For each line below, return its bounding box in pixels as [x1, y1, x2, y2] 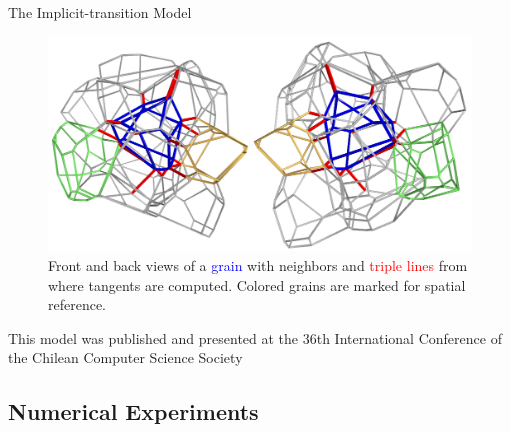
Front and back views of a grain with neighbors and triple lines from [48, 255, 468, 276]
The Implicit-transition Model [8, 2, 192, 22]
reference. [48, 294, 107, 315]
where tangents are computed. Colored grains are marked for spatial [48, 274, 466, 295]
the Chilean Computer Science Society [8, 347, 243, 368]
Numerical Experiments [8, 396, 259, 427]
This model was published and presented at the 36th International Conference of [8, 327, 502, 348]
